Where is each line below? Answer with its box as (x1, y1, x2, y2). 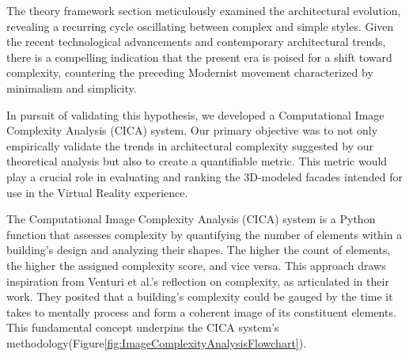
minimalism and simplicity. (6, 79, 137, 96)
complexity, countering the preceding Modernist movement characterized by (6, 64, 373, 81)
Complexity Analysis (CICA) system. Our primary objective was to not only (6, 122, 378, 139)
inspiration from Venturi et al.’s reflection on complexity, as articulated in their (6, 272, 389, 289)
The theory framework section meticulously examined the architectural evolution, (6, 2, 401, 18)
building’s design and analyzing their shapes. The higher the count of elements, (6, 241, 391, 258)
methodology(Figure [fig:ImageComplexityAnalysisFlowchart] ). (6, 334, 307, 351)
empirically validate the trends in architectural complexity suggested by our (6, 137, 373, 154)
